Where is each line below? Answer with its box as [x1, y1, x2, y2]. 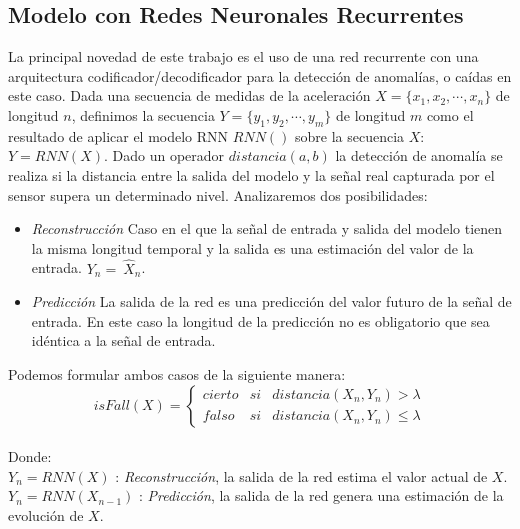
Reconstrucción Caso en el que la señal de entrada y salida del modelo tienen [31, 218, 503, 239]
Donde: [8, 446, 52, 467]
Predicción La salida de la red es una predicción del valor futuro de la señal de [31, 291, 512, 312]
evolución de [8, 504, 84, 525]
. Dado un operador [104, 145, 225, 166]
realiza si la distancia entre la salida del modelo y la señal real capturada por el [8, 164, 495, 185]
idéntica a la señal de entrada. [31, 330, 216, 351]
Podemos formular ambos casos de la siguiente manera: [8, 363, 346, 384]
